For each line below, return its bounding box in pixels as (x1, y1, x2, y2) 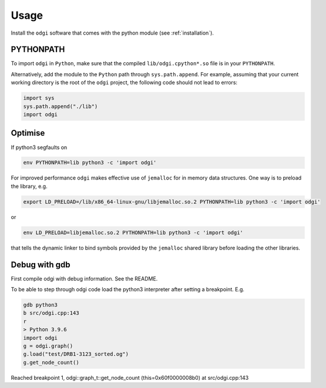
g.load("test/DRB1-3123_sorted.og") (23, 351, 129, 357)
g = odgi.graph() (23, 343, 73, 349)
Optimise (11, 128, 45, 138)
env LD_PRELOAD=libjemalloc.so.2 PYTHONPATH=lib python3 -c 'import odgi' (23, 229, 244, 236)
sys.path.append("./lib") (23, 103, 98, 110)
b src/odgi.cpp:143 (23, 310, 79, 316)
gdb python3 (23, 302, 58, 308)
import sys (23, 95, 55, 102)
